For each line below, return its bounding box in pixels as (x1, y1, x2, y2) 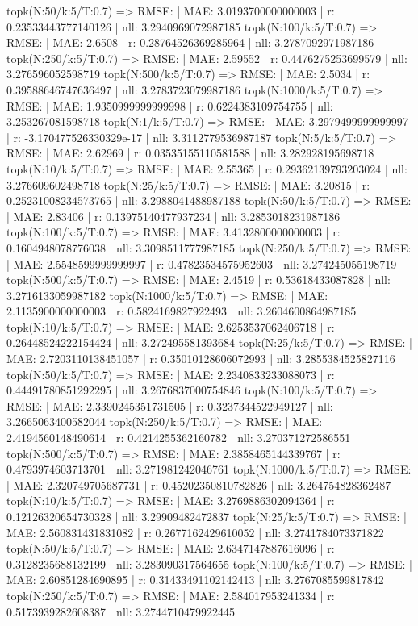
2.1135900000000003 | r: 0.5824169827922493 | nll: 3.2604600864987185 (6, 303, 357, 319)
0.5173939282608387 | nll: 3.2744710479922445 (6, 603, 236, 620)
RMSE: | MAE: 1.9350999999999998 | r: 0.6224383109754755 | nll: (6, 97, 333, 114)
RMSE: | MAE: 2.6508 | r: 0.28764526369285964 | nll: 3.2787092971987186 (6, 34, 374, 51)
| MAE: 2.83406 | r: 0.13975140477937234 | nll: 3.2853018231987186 (6, 207, 341, 224)
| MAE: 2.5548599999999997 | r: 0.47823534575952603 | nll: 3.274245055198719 (6, 255, 397, 272)
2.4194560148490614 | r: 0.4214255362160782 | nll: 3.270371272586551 (6, 429, 351, 446)
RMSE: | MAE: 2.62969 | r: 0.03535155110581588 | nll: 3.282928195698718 (6, 144, 374, 161)
